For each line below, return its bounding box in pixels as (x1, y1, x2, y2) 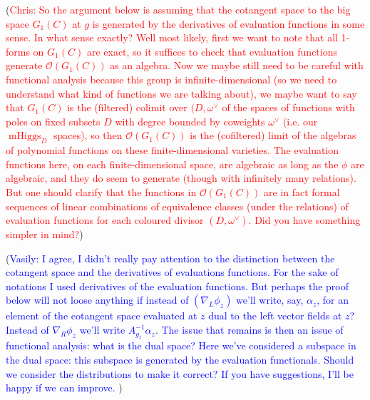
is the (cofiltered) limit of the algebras (190, 128, 356, 143)
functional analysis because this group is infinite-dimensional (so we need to (6, 71, 337, 86)
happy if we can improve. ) (6, 380, 123, 395)
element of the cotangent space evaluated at (6, 308, 197, 323)
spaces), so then (53, 128, 123, 143)
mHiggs (8, 131, 41, 142)
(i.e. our (282, 113, 318, 128)
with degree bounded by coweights (115, 113, 265, 128)
